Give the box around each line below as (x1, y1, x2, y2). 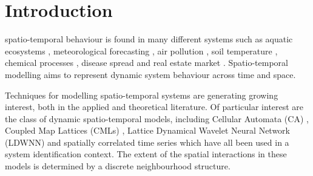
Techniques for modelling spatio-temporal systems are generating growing (5, 88, 278, 101)
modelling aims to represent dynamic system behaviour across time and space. (5, 68, 296, 80)
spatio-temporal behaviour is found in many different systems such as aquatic (5, 33, 293, 45)
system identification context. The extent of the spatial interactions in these (5, 148, 287, 160)
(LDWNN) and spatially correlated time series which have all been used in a (5, 135, 289, 148)
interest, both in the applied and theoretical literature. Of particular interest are (5, 100, 304, 113)
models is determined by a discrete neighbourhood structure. (5, 160, 231, 172)
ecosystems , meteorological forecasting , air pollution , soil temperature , (5, 44, 278, 57)
